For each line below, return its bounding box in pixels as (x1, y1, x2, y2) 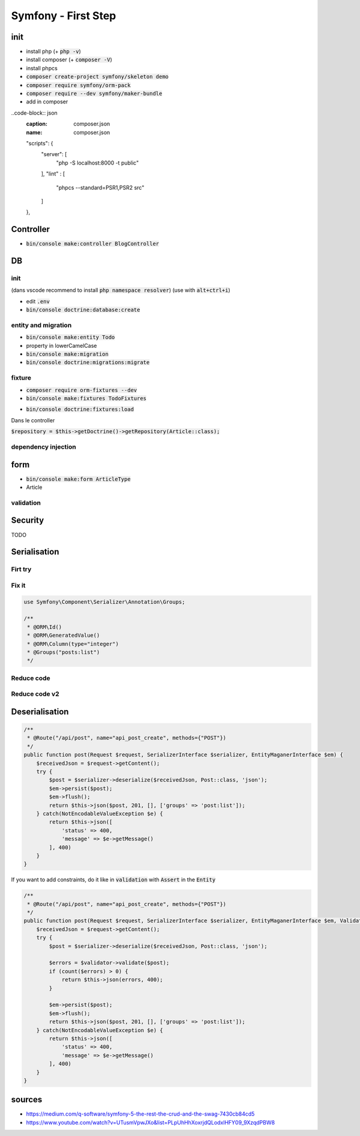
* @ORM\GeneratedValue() (27, 632, 100, 639)
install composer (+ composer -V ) (26, 56, 112, 63)
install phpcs (26, 64, 58, 71)
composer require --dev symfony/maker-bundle (26, 90, 163, 97)
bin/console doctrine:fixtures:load (26, 406, 134, 413)
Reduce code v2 (11, 690, 59, 698)
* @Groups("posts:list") (27, 649, 100, 655)
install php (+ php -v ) (26, 48, 81, 55)
